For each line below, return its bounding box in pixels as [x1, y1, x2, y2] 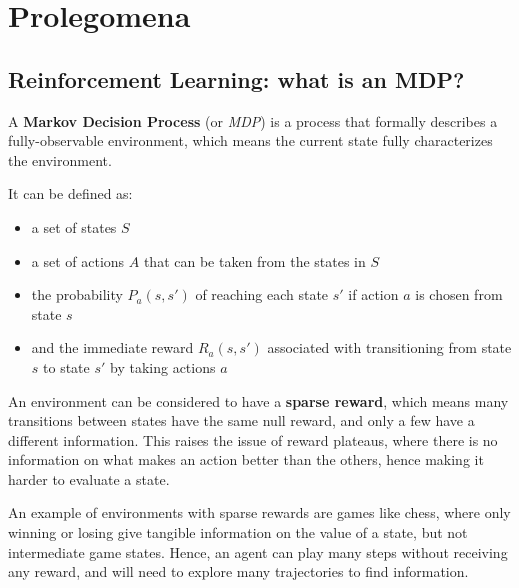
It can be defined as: [8, 183, 133, 204]
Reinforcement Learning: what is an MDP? [8, 63, 465, 94]
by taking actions [110, 356, 216, 377]
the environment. [8, 149, 112, 170]
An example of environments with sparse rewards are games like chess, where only [8, 502, 511, 523]
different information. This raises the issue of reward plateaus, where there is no [8, 429, 498, 450]
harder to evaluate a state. [8, 468, 170, 489]
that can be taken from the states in [143, 250, 366, 271]
